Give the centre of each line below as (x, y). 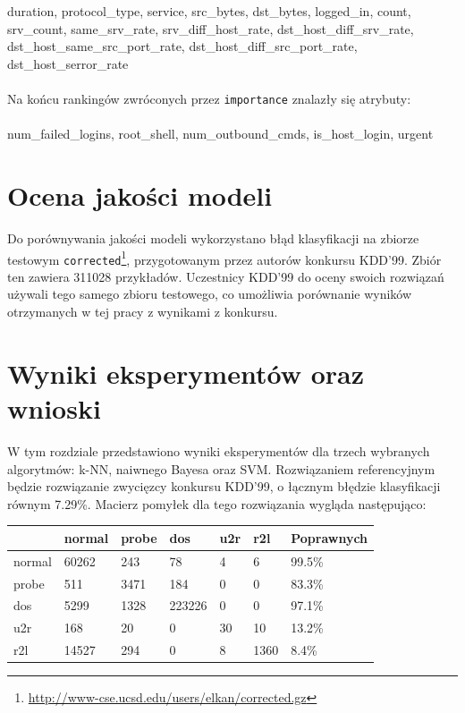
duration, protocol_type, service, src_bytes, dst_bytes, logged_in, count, (209, 11)
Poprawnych (330, 537)
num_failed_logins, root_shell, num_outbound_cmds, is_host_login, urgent (220, 134)
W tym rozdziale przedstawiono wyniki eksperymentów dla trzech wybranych (219, 450)
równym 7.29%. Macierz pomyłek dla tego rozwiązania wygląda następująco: (217, 503)
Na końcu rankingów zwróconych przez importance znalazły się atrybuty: (209, 98)
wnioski (54, 408)
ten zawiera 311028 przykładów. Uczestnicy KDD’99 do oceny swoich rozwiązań (226, 276)
